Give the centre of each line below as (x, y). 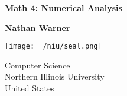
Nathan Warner (38, 27)
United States (30, 88)
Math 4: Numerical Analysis (63, 8)
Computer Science (38, 65)
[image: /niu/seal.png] (53, 47)
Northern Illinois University (55, 76)
